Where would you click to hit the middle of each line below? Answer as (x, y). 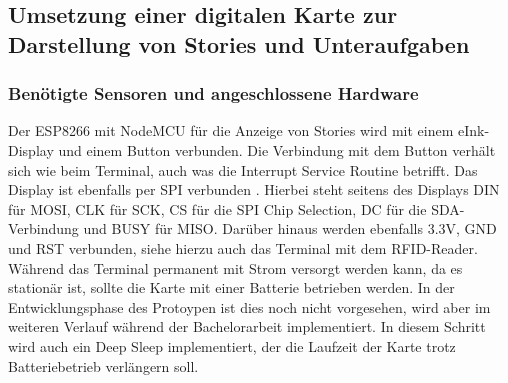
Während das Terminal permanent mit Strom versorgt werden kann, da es (235, 267)
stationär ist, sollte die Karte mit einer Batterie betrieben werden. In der (231, 287)
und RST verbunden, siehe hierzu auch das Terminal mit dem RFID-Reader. (243, 247)
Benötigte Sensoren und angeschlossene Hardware (213, 93)
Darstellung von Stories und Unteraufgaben (239, 43)
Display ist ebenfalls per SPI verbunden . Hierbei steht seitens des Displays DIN (254, 189)
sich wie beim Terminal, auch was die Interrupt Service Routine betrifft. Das (243, 169)
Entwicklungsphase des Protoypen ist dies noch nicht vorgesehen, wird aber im (249, 306)
